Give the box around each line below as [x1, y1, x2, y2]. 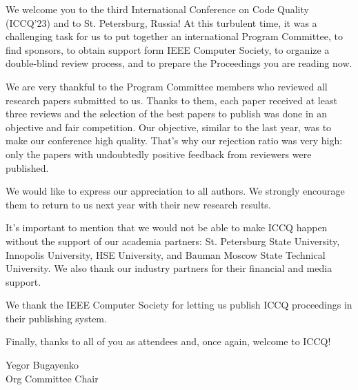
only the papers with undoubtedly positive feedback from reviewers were [6, 146, 312, 161]
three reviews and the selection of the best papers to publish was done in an [6, 106, 328, 121]
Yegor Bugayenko [6, 358, 79, 372]
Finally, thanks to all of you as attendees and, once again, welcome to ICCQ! [6, 334, 331, 349]
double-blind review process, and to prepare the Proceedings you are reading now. [6, 56, 352, 70]
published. [6, 160, 49, 175]
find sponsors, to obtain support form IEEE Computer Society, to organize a [6, 42, 330, 57]
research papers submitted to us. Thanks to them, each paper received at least [6, 92, 337, 107]
